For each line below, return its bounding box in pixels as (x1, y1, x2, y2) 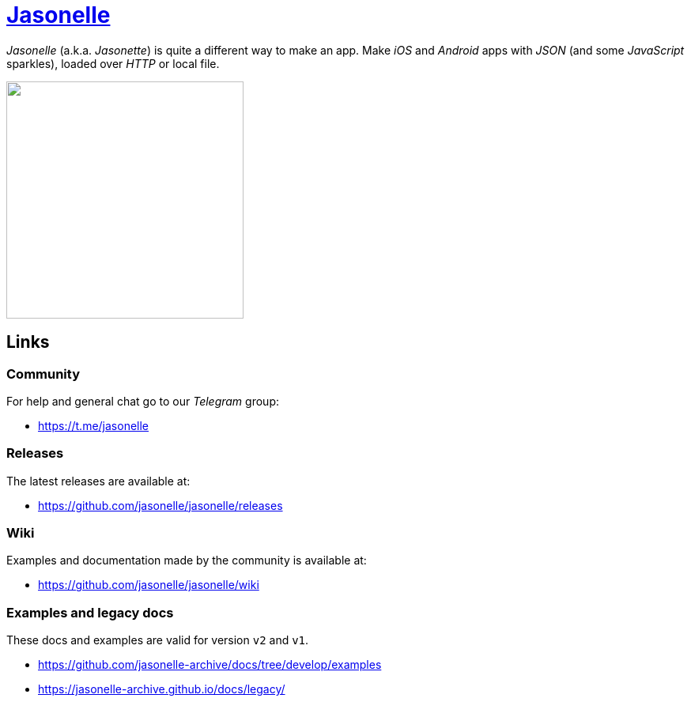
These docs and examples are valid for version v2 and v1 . (6, 633, 309, 647)
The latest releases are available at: (6, 474, 191, 488)
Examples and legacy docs (6, 604, 174, 621)
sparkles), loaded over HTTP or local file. (6, 56, 220, 70)
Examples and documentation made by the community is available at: (6, 553, 367, 568)
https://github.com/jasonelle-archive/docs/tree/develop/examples (38, 658, 382, 672)
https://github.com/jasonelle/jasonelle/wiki (38, 578, 259, 592)
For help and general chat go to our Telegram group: (6, 394, 279, 408)
